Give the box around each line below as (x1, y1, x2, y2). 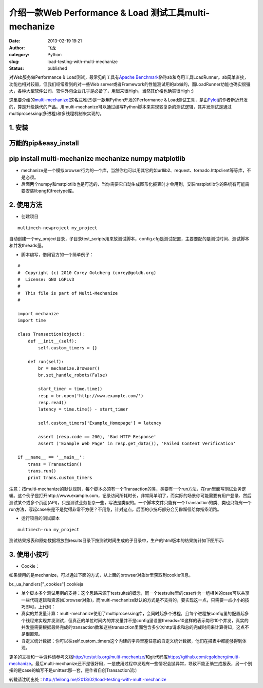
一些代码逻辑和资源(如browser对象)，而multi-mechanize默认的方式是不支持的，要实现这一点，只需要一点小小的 (21, 597, 245, 603)
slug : (9, 59, 19, 64)
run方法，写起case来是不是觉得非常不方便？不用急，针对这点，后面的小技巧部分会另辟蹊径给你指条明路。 (9, 506, 222, 512)
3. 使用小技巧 (9, 550, 49, 559)
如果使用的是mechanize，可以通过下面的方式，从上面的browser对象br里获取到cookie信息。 (9, 572, 193, 578)
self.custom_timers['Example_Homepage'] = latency (38, 420, 162, 426)
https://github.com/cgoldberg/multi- (167, 654, 241, 660)
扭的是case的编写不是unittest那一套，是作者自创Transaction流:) (9, 667, 137, 673)
